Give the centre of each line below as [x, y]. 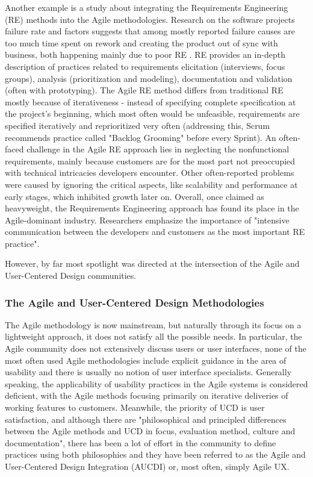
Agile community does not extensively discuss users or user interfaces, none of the [156, 348]
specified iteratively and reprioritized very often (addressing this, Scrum [138, 125]
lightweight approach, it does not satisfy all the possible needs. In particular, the [153, 336]
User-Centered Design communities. [71, 276]
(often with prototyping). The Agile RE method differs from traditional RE [144, 90]
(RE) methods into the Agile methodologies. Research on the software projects [150, 19]
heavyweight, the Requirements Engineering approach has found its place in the [152, 208]
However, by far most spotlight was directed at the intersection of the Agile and [152, 263]
